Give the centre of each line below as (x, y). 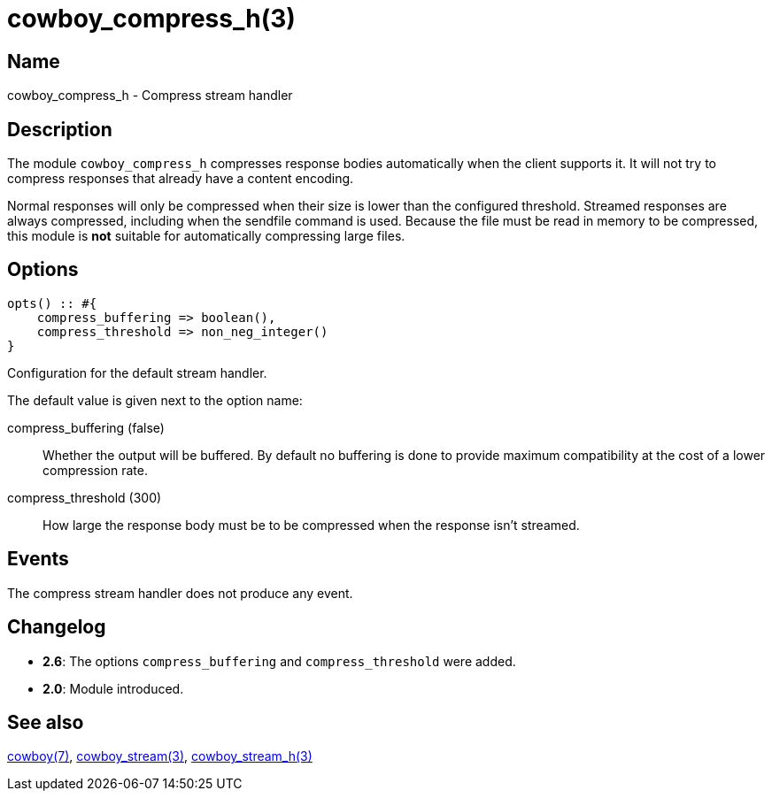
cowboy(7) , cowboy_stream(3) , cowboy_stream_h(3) (160, 756)
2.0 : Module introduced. (113, 688)
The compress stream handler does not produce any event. (180, 593)
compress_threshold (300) (85, 497)
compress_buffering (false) (86, 427)
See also (46, 722)
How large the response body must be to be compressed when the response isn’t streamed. (311, 525)
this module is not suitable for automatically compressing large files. (206, 236)
